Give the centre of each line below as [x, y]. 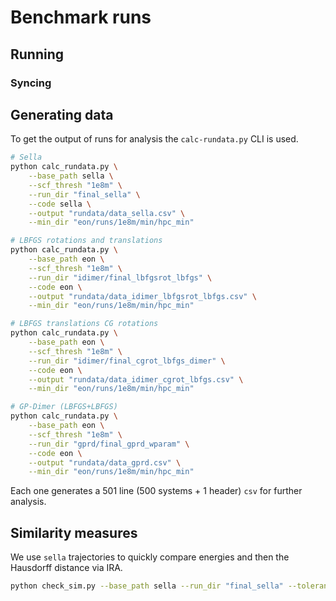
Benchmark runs [81, 17]
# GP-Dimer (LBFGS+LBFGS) [64, 407]
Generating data [62, 114]
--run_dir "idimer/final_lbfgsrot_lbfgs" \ [120, 277]
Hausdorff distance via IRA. [66, 568]
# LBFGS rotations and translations [86, 241]
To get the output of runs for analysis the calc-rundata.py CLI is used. [154, 139]
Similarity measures [74, 532]
